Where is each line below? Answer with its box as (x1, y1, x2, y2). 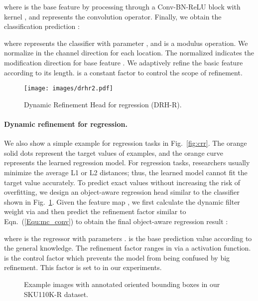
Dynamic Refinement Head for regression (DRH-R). (24, 99, 182, 109)
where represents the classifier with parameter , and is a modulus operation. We (4, 37, 248, 48)
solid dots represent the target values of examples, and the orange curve (4, 147, 223, 158)
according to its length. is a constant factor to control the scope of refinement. (4, 67, 243, 77)
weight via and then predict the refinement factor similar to (4, 206, 186, 217)
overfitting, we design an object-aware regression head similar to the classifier (4, 187, 240, 197)
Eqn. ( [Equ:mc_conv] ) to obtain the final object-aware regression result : (4, 216, 228, 226)
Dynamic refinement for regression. (4, 119, 128, 129)
